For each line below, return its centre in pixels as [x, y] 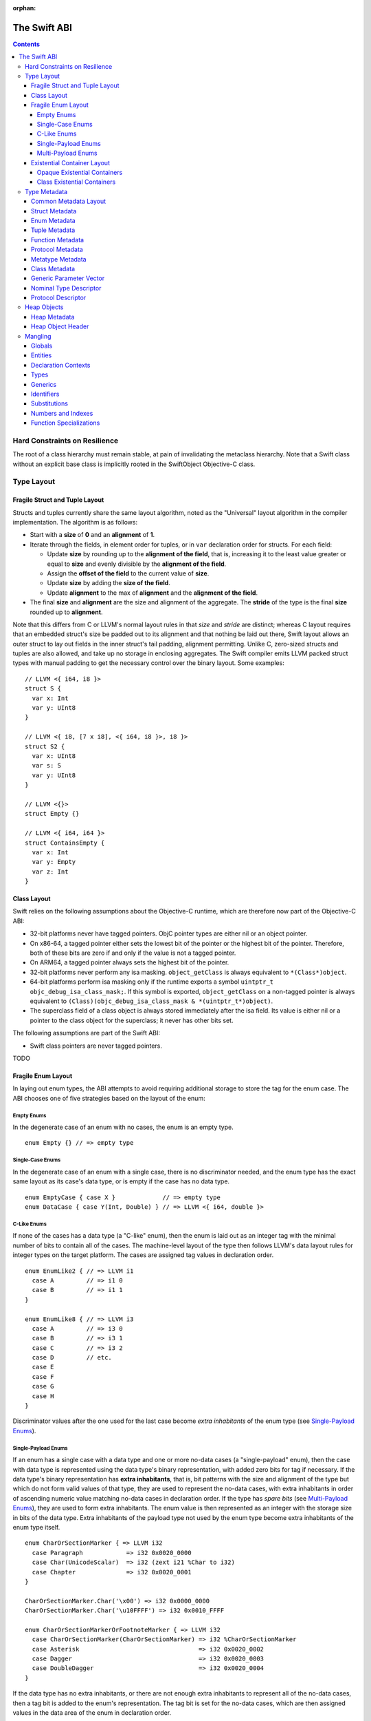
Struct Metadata [54, 211]
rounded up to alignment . [66, 612]
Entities [42, 355]
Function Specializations [66, 423]
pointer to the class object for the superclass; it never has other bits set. [132, 1020]
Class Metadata [53, 268]
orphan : [24, 8]
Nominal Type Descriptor [66, 288]
